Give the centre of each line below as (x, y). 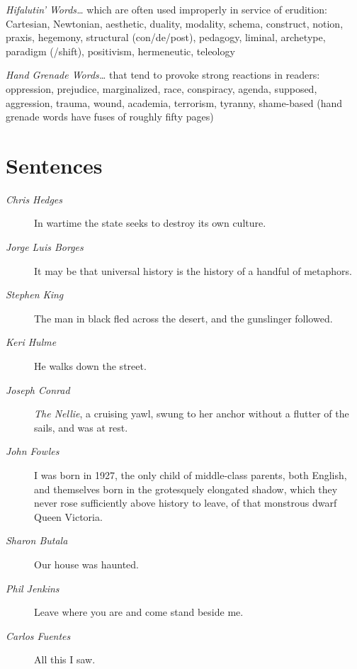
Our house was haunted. (86, 564)
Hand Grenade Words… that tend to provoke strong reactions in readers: (163, 75)
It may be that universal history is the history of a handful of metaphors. (193, 270)
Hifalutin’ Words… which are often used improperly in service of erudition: (166, 9)
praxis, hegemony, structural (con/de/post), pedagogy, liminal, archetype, (166, 37)
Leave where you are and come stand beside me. (139, 612)
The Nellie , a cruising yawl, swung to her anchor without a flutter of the (192, 414)
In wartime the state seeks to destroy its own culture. (150, 223)
